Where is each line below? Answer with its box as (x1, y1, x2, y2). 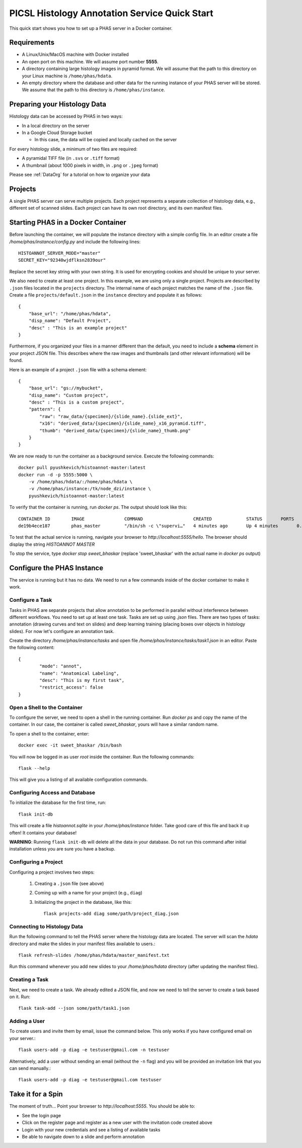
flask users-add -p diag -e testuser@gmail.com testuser (18, 1077, 162, 1083)
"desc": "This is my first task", (39, 677, 125, 683)
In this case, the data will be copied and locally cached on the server (34, 137, 177, 143)
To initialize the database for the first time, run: (9, 799, 106, 806)
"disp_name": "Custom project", (28, 392, 109, 398)
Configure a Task (9, 597, 52, 604)
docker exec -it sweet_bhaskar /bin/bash (18, 742, 122, 749)
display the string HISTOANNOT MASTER (9, 541, 95, 547)
